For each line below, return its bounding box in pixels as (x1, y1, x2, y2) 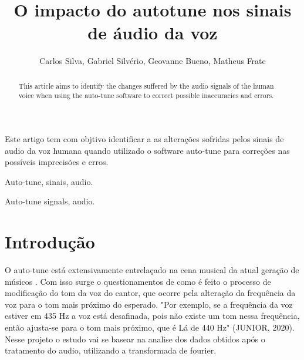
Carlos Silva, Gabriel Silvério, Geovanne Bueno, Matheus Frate (39, 55, 266, 67)
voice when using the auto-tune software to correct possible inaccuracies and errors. (18, 90, 274, 100)
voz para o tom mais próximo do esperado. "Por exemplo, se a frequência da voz (5, 298, 293, 310)
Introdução (5, 230, 95, 254)
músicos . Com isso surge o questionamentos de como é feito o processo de (5, 275, 271, 287)
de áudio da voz (87, 21, 218, 45)
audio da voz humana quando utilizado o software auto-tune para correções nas (5, 144, 290, 156)
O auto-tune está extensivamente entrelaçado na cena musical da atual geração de (5, 264, 299, 276)
